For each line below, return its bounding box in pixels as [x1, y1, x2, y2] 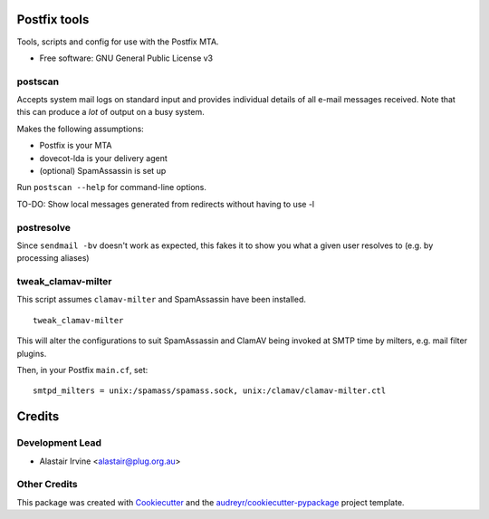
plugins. [16, 348, 47, 359]
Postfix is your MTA [39, 140, 112, 151]
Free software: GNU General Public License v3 [39, 53, 214, 63]
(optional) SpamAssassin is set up [39, 166, 167, 176]
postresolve [16, 221, 72, 234]
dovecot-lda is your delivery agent [39, 152, 168, 163]
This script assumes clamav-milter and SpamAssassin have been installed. [16, 294, 307, 305]
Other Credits [16, 478, 78, 491]
